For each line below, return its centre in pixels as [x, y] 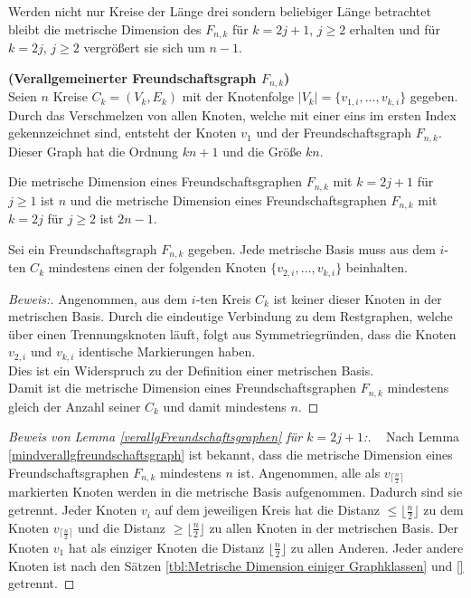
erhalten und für [395, 28]
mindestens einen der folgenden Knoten [157, 267]
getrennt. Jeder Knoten [73, 510]
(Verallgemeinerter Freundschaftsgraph [132, 77]
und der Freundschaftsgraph [334, 133]
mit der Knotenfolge [238, 96]
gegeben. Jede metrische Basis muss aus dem [312, 248]
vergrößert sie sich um [144, 47]
